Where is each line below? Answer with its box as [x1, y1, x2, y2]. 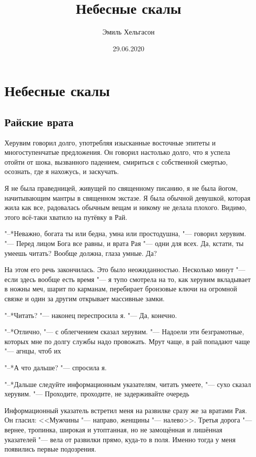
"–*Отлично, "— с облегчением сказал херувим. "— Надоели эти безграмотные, [4, 326, 244, 337]
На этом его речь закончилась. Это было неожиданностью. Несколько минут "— [4, 264, 246, 275]
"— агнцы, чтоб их [4, 346, 62, 356]
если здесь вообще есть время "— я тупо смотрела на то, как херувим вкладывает [4, 274, 251, 284]
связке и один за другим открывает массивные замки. [4, 293, 165, 304]
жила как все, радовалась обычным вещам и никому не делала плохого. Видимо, [4, 202, 247, 212]
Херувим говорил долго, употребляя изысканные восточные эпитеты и [4, 137, 216, 147]
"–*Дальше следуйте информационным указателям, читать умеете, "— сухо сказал [4, 379, 251, 389]
